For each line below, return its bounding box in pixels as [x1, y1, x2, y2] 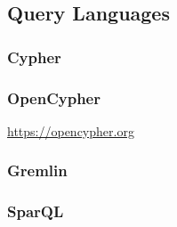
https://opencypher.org [7, 121, 134, 140]
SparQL [7, 200, 64, 223]
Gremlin [7, 159, 68, 182]
